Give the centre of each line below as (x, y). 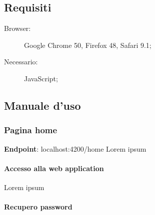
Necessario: (21, 62)
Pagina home (31, 130)
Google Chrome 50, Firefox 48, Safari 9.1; (88, 45)
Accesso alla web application (54, 168)
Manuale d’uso (42, 105)
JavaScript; (41, 78)
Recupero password (38, 207)
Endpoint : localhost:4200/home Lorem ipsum (75, 148)
